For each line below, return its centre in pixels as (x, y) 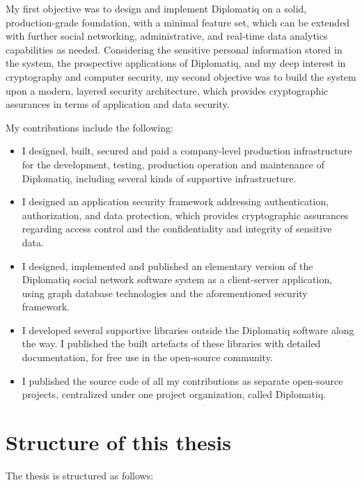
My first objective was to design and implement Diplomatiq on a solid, (156, 8)
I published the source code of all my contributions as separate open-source (182, 380)
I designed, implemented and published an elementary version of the (167, 265)
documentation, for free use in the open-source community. (147, 357)
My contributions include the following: (89, 127)
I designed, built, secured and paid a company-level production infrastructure (187, 151)
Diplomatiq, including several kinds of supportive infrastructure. (159, 178)
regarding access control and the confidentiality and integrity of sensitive (177, 229)
